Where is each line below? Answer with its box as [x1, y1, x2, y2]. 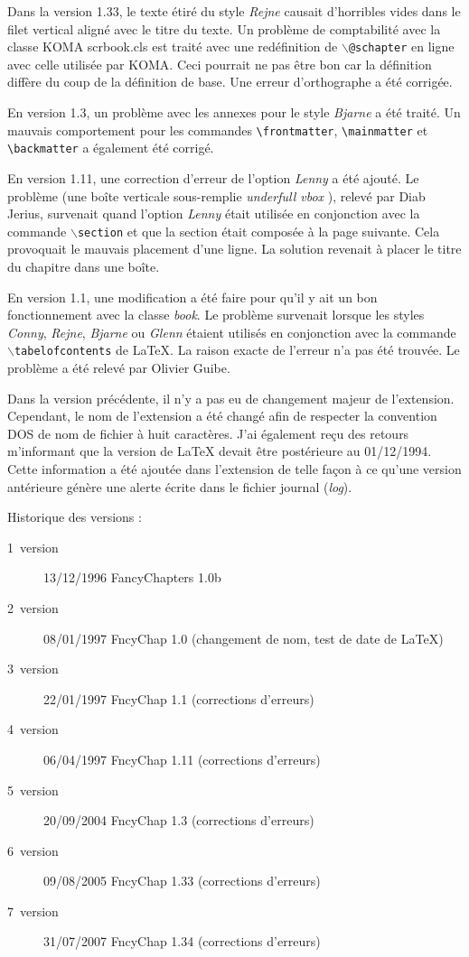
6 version [7, 841, 59, 859]
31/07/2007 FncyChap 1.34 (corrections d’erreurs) [43, 932, 321, 951]
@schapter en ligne [348, 37, 455, 56]
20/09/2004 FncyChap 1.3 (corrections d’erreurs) [43, 811, 314, 830]
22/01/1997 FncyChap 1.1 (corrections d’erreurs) [43, 689, 314, 708]
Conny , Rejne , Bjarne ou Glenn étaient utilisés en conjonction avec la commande [7, 322, 456, 341]
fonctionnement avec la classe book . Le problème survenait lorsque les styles [7, 305, 425, 324]
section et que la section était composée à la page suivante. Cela [77, 221, 440, 240]
